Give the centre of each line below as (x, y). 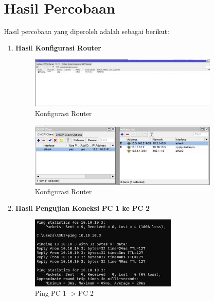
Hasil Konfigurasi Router (58, 47)
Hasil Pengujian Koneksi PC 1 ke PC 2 (82, 208)
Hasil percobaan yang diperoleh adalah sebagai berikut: (87, 31)
